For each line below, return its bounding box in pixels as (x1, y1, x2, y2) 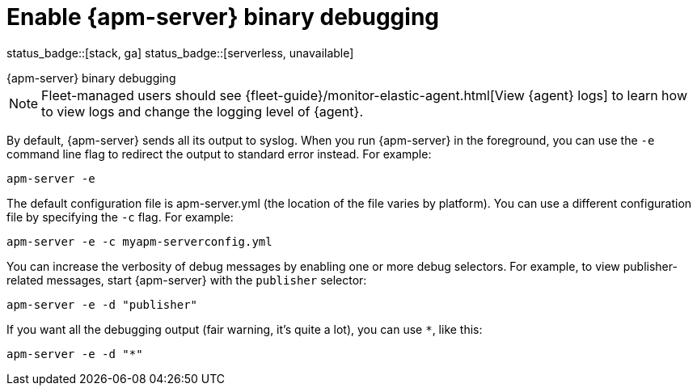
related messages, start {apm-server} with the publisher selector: (6, 272, 367, 287)
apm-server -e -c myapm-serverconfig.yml (6, 234, 272, 248)
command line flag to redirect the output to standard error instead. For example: (6, 146, 432, 161)
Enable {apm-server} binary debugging (6, 3, 440, 31)
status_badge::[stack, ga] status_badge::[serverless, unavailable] (6, 45, 354, 60)
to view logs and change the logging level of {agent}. (41, 103, 363, 120)
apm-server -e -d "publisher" (6, 297, 198, 311)
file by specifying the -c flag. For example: (6, 209, 234, 224)
